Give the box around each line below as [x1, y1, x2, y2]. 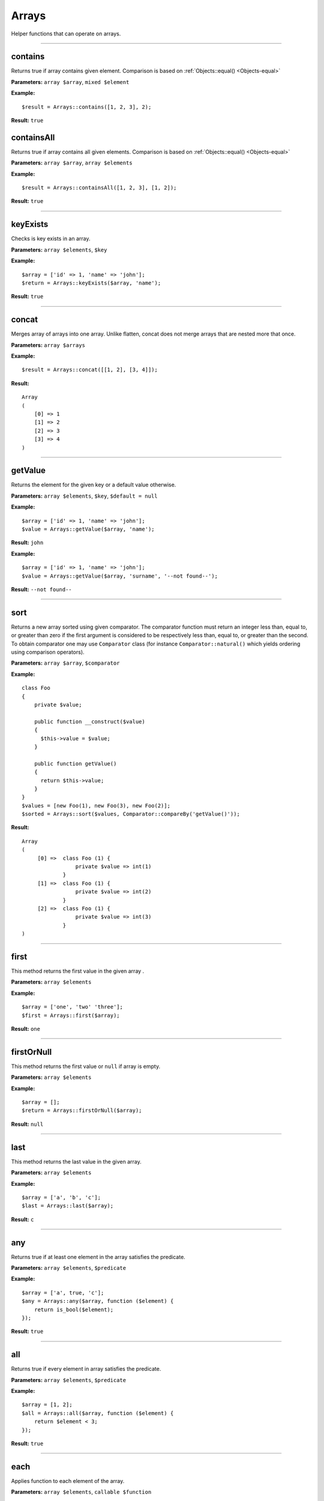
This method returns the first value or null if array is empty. [11, 1063, 161, 1070]
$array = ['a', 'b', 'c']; [22, 1194, 101, 1201]
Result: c [11, 1216, 34, 1223]
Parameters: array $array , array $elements [11, 159, 133, 166]
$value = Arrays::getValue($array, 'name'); [22, 526, 155, 533]
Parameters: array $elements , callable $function [11, 1488, 152, 1496]
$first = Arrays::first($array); [22, 1012, 120, 1019]
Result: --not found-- [11, 585, 72, 593]
